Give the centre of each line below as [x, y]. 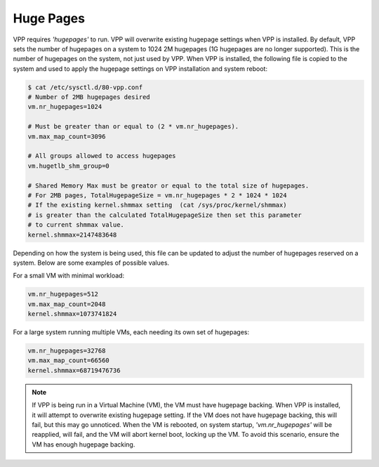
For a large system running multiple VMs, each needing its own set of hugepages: [131, 332]
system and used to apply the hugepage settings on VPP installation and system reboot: [140, 68]
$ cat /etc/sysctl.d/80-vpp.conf [85, 87]
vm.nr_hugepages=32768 [67, 351]
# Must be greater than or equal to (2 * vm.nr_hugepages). [133, 127]
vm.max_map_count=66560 [69, 361]
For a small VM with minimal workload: [69, 276]
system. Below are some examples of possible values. [91, 263]
